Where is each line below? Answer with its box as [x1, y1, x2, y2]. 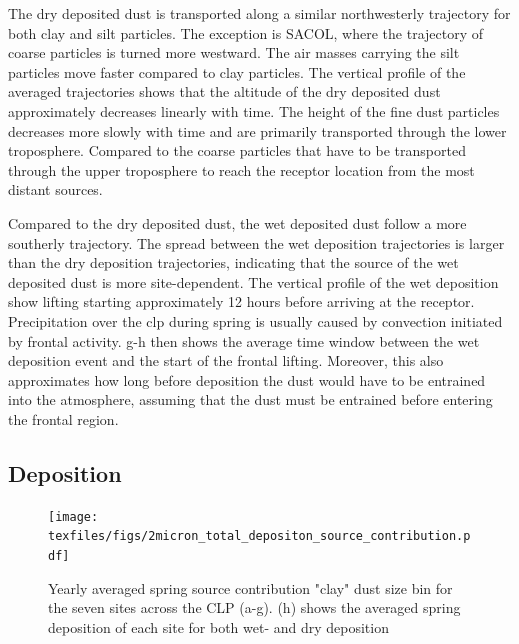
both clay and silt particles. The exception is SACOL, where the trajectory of [8, 22, 484, 43]
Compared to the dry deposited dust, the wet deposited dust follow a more [8, 212, 467, 233]
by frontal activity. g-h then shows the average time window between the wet [8, 330, 480, 351]
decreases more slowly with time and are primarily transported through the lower [8, 120, 507, 141]
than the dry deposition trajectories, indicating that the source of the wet [8, 252, 459, 273]
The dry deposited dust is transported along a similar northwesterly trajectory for [8, 3, 511, 23]
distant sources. [8, 179, 103, 200]
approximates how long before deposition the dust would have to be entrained [8, 369, 486, 390]
